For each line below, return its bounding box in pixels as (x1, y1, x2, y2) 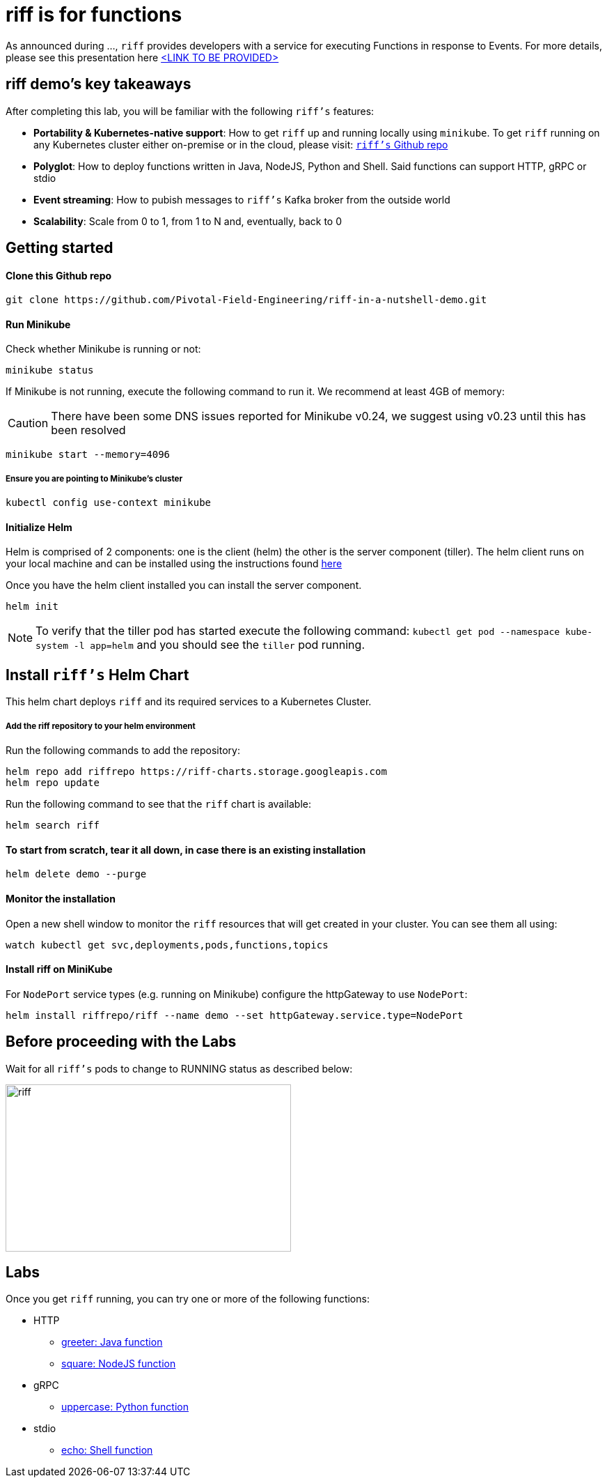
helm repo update (6, 777, 100, 789)
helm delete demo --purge (6, 868, 147, 880)
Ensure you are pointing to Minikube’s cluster (6, 473, 183, 484)
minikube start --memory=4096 (6, 449, 171, 461)
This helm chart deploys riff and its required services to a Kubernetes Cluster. (6, 696, 372, 708)
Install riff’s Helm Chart (6, 666, 189, 684)
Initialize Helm (6, 521, 72, 533)
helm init (6, 601, 58, 613)
